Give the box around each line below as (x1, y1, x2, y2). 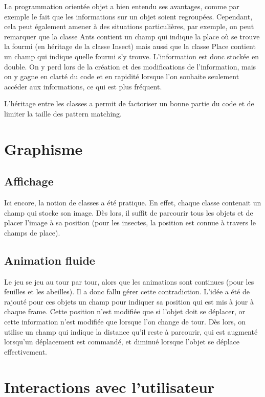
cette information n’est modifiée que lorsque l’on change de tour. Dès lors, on (4, 316, 246, 327)
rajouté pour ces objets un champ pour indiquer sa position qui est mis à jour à (4, 296, 254, 307)
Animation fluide (4, 252, 95, 268)
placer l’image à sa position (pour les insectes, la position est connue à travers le (4, 217, 256, 228)
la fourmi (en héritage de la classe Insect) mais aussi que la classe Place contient (4, 41, 256, 52)
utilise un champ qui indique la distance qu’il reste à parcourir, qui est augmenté (4, 326, 258, 337)
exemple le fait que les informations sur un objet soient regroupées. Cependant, (4, 11, 253, 21)
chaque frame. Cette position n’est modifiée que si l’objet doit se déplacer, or (4, 306, 245, 317)
